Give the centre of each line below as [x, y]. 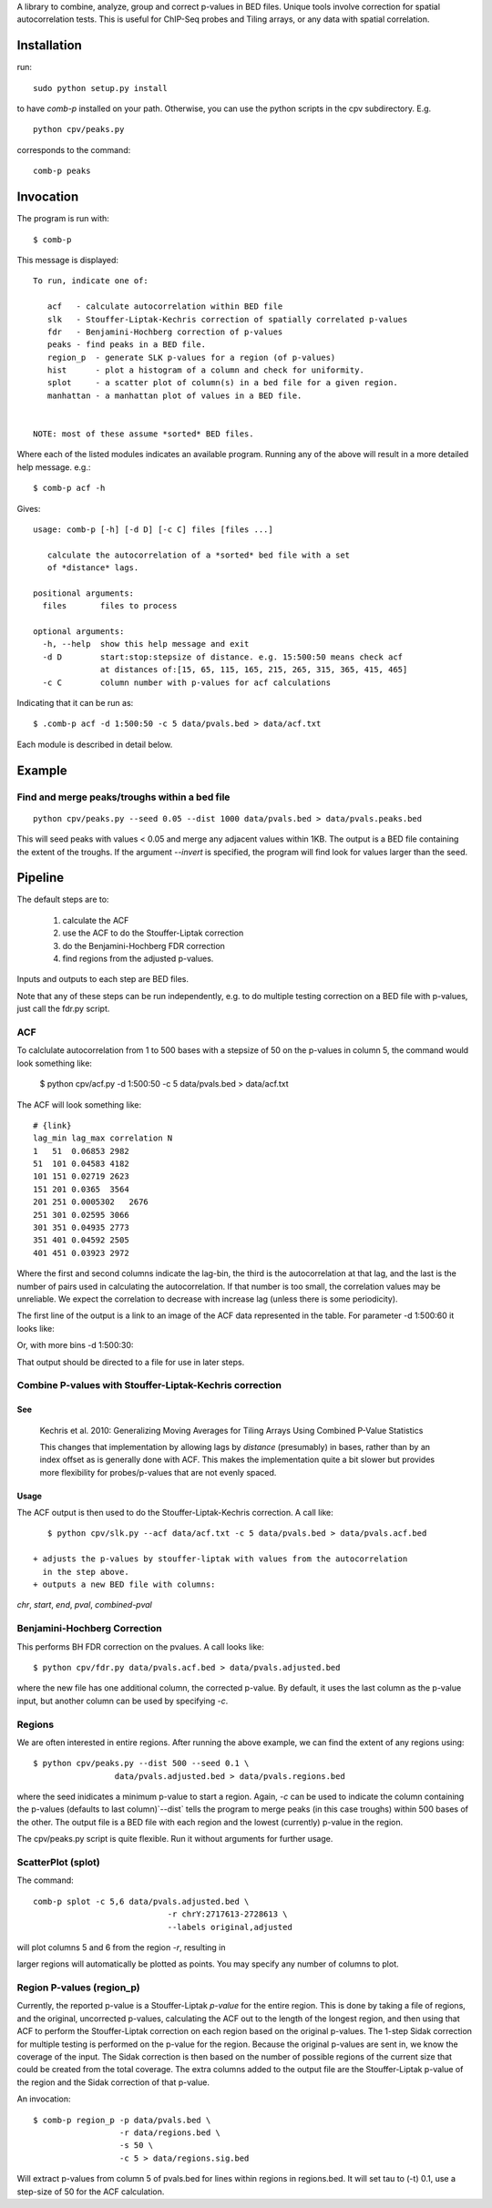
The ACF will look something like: [79, 1104]
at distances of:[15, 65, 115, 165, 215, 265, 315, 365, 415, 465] [254, 670]
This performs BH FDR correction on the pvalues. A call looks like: [140, 1646]
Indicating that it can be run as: [75, 703]
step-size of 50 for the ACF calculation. [91, 2192]
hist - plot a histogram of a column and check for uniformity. [205, 370]
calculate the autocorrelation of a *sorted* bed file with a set [199, 555]
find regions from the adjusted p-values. [138, 959]
